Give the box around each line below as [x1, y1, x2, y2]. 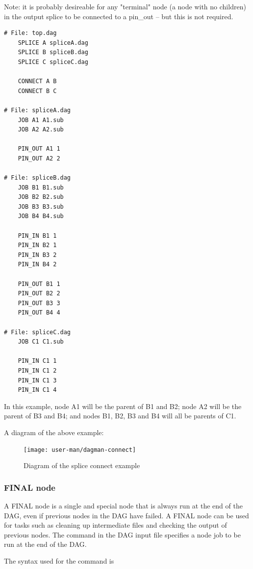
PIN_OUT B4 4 [18, 309, 60, 316]
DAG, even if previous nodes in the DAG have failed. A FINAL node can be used [4, 510, 249, 520]
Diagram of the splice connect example [24, 460, 140, 471]
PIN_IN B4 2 [18, 261, 57, 268]
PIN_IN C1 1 [18, 357, 57, 365]
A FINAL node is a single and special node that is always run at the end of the [4, 501, 243, 510]
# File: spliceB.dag [4, 174, 71, 182]
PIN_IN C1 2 [18, 367, 57, 374]
